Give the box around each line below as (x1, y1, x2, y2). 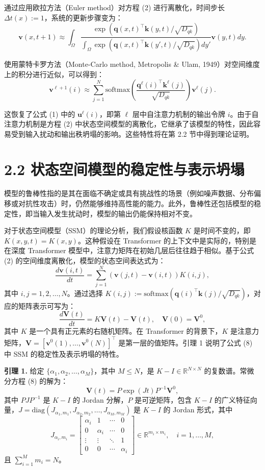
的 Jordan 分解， (72, 394, 128, 405)
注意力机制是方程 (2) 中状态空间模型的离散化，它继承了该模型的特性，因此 (4, 118, 254, 129)
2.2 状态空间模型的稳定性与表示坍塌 (4, 158, 245, 179)
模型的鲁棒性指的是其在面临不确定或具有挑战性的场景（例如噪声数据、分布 (4, 188, 254, 199)
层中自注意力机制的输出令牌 (132, 108, 225, 119)
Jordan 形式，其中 (173, 404, 233, 415)
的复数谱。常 (204, 365, 247, 376)
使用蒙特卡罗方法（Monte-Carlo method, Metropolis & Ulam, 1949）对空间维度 (4, 59, 260, 69)
